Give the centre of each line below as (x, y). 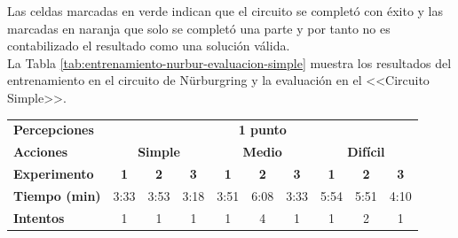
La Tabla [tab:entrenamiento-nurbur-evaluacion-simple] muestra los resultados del (229, 62)
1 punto (262, 130)
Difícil (366, 152)
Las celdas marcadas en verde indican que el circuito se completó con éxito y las (225, 11)
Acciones (41, 152)
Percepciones (54, 130)
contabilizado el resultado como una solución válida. (149, 46)
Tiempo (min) (57, 195)
